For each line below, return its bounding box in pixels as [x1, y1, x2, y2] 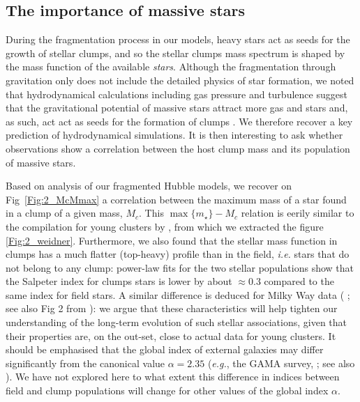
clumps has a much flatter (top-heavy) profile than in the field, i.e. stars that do [6, 247, 350, 261]
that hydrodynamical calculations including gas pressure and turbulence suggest [6, 86, 347, 101]
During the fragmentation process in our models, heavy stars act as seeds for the [6, 32, 350, 47]
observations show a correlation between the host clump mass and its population [6, 141, 350, 155]
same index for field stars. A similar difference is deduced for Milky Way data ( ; [6, 287, 350, 302]
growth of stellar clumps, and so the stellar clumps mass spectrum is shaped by [6, 45, 345, 60]
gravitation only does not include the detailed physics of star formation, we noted [6, 72, 354, 87]
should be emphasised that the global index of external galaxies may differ [6, 342, 324, 357]
